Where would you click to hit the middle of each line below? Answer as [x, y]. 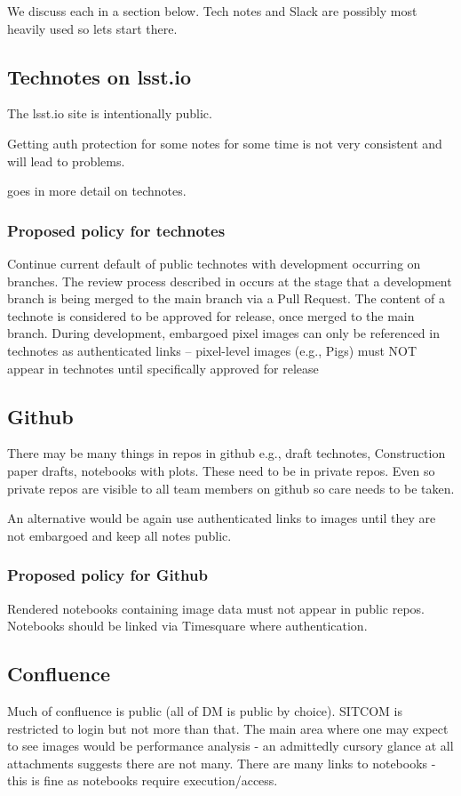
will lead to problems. [66, 161]
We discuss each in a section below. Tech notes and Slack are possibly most [212, 11]
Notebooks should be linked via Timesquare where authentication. [187, 626]
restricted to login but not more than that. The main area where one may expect [228, 728]
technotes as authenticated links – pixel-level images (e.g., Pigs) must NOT [212, 350]
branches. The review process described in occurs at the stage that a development [230, 281]
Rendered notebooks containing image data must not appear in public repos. [216, 608]
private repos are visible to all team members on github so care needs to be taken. [231, 488]
